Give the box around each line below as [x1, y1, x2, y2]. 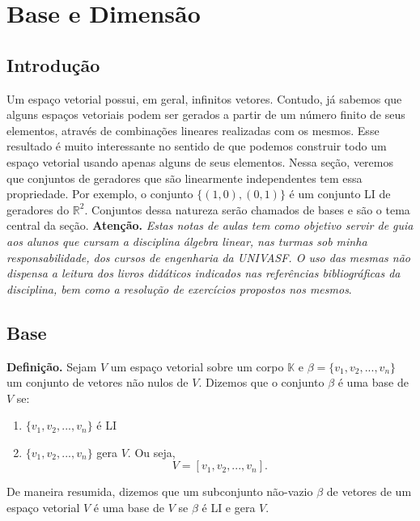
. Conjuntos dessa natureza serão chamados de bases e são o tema [84, 201, 410, 218]
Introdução [6, 52, 100, 77]
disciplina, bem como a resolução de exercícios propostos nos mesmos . [6, 280, 352, 297]
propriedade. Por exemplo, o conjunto [6, 185, 193, 202]
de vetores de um [326, 483, 412, 500]
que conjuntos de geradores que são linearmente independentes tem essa [6, 169, 363, 186]
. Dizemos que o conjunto [198, 374, 325, 391]
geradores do [6, 201, 70, 218]
